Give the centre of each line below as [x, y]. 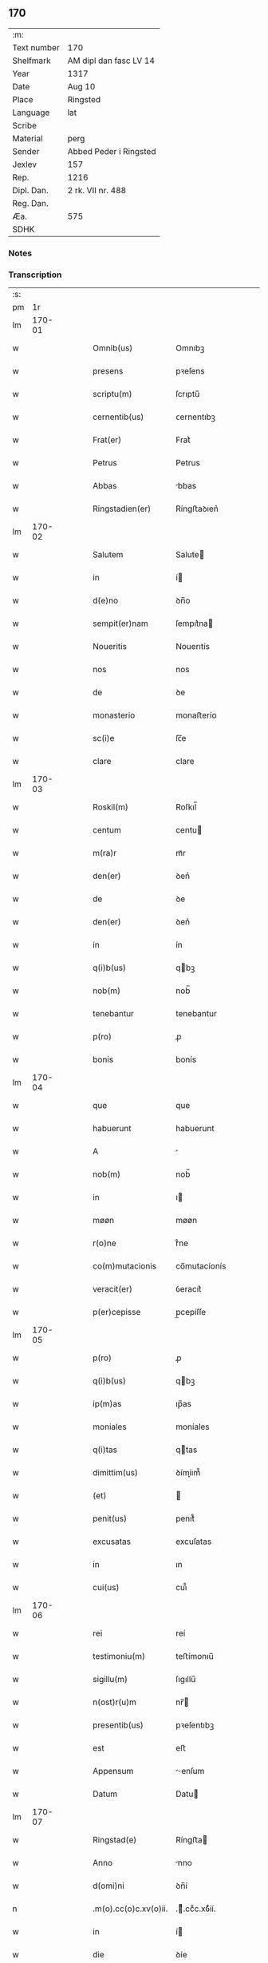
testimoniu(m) [119, 1656]
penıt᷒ [185, 1518]
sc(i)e [104, 738]
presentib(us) [118, 1725]
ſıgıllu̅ [185, 1680]
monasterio [114, 715]
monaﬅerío [196, 715]
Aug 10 [81, 86]
